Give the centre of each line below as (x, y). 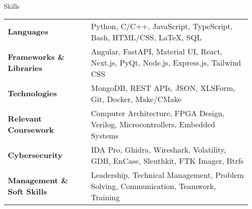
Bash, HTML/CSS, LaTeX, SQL (146, 37)
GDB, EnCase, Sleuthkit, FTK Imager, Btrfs (167, 160)
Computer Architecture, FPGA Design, (158, 113)
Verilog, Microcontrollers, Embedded (153, 124)
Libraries (25, 68)
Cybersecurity (35, 155)
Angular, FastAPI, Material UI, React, (157, 51)
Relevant (25, 119)
